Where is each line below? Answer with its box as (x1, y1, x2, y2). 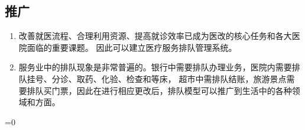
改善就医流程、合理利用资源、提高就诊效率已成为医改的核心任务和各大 (18, 30, 292, 42)
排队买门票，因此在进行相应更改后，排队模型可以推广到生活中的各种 (27, 84, 292, 96)
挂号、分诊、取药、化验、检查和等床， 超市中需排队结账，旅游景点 (27, 72, 287, 84)
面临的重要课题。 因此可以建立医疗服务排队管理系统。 (27, 41, 237, 53)
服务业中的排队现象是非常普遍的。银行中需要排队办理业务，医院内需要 (18, 61, 292, 73)
